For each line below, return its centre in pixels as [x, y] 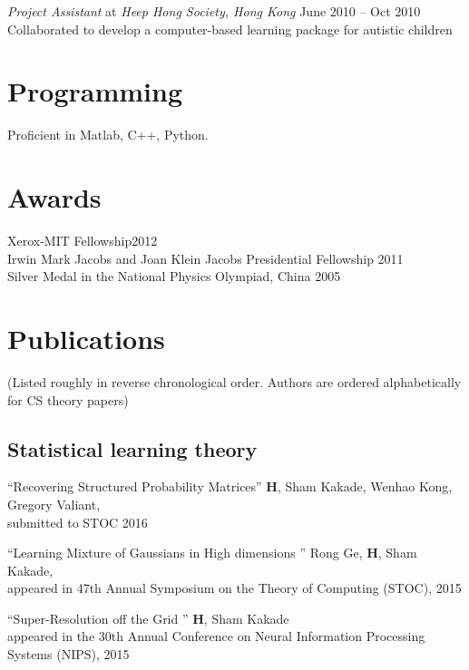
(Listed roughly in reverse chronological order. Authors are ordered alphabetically [234, 381]
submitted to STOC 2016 [78, 522]
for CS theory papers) [68, 399]
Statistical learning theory [132, 448]
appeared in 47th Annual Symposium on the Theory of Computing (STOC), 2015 [234, 588]
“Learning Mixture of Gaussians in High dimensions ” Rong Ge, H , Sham [212, 553]
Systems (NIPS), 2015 [68, 654]
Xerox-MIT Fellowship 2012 [83, 241]
